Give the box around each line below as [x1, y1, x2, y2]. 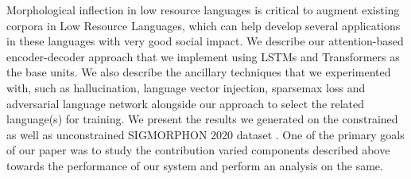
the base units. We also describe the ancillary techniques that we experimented [6, 64, 391, 80]
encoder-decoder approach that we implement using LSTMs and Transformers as [6, 48, 400, 64]
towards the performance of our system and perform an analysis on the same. [6, 157, 383, 173]
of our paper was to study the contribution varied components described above [6, 142, 390, 158]
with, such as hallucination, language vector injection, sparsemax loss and [6, 79, 366, 95]
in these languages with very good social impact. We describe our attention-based [6, 33, 404, 49]
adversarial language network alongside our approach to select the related [6, 95, 365, 111]
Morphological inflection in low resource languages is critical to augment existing [6, 2, 400, 18]
